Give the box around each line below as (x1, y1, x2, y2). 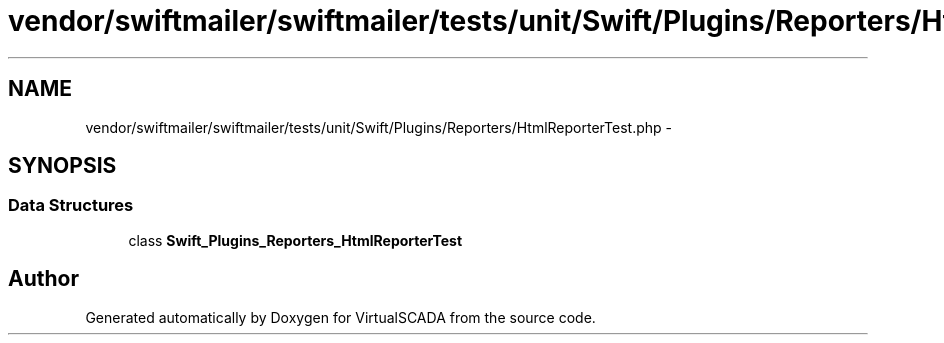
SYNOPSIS (8, 153, 117, 179)
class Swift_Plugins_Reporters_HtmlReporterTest (128, 231, 463, 249)
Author (8, 266, 79, 292)
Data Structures (8, 195, 134, 216)
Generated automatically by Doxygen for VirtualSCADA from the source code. (85, 308, 596, 326)
